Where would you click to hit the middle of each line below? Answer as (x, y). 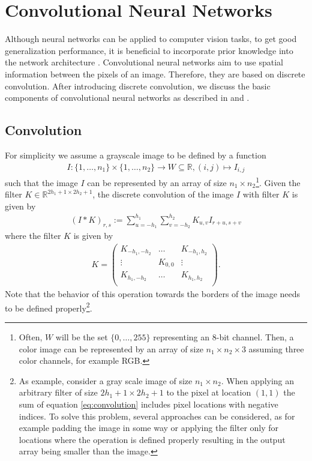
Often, (31, 336)
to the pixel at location (209, 392)
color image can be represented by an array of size (111, 348)
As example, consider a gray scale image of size (106, 380)
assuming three (276, 348)
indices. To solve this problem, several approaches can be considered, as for (157, 416)
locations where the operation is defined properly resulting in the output (152, 439)
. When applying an (258, 380)
